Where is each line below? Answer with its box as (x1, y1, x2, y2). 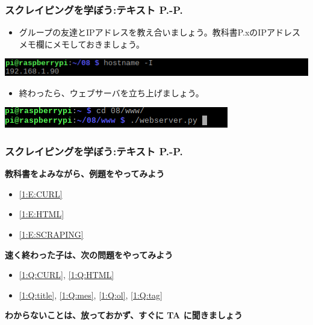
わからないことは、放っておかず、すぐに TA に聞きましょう (5, 309, 243, 321)
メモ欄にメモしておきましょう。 (19, 37, 145, 50)
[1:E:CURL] (19, 187, 63, 200)
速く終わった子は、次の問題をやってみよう (5, 248, 173, 261)
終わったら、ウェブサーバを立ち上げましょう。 (19, 86, 204, 99)
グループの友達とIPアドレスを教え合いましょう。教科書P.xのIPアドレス (19, 26, 300, 39)
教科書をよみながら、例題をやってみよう (5, 167, 165, 180)
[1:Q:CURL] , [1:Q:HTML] (19, 268, 114, 281)
